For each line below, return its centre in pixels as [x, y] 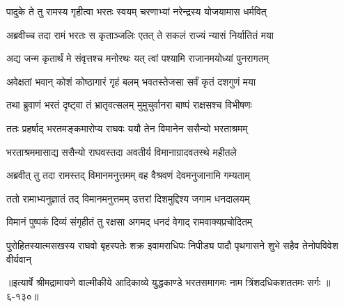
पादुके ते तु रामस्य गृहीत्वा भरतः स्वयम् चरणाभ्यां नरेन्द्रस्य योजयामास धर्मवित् [136, 11]
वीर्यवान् [19, 259]
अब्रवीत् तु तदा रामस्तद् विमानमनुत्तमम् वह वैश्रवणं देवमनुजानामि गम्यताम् [128, 175]
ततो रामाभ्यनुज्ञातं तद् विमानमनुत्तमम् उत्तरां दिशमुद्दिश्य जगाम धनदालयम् [128, 198]
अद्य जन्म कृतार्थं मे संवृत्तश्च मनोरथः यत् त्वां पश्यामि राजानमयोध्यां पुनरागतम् [138, 58]
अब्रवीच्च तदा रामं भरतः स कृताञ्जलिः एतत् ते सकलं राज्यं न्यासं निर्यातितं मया [140, 34]
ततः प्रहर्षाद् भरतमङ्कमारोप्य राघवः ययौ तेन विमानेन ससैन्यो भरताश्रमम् [127, 128]
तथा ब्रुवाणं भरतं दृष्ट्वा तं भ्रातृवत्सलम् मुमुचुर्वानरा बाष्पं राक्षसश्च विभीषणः [129, 105]
